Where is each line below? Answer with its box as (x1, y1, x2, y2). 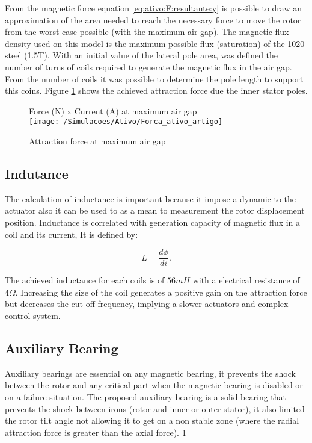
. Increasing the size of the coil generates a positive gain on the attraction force (15, 285, 307, 298)
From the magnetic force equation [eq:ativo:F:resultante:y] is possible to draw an (5, 2, 302, 14)
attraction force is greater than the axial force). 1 (5, 426, 186, 438)
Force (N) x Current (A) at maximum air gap (29, 104, 197, 117)
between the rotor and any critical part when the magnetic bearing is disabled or (5, 379, 303, 391)
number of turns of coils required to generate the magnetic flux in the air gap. (5, 60, 292, 73)
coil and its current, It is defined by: (5, 228, 138, 240)
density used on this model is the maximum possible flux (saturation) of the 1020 (5, 37, 305, 49)
